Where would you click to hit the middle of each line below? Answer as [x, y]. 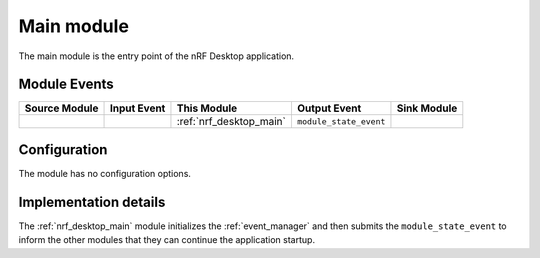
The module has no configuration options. [105, 173]
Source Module [61, 108]
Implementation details [92, 201]
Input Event [137, 108]
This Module [207, 108]
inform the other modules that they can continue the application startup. [166, 240]
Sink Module [427, 108]
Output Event [329, 108]
